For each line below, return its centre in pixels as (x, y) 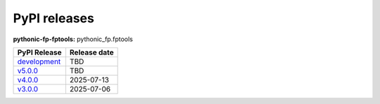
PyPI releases (53, 18)
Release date (91, 52)
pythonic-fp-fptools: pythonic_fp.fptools (73, 39)
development (39, 61)
